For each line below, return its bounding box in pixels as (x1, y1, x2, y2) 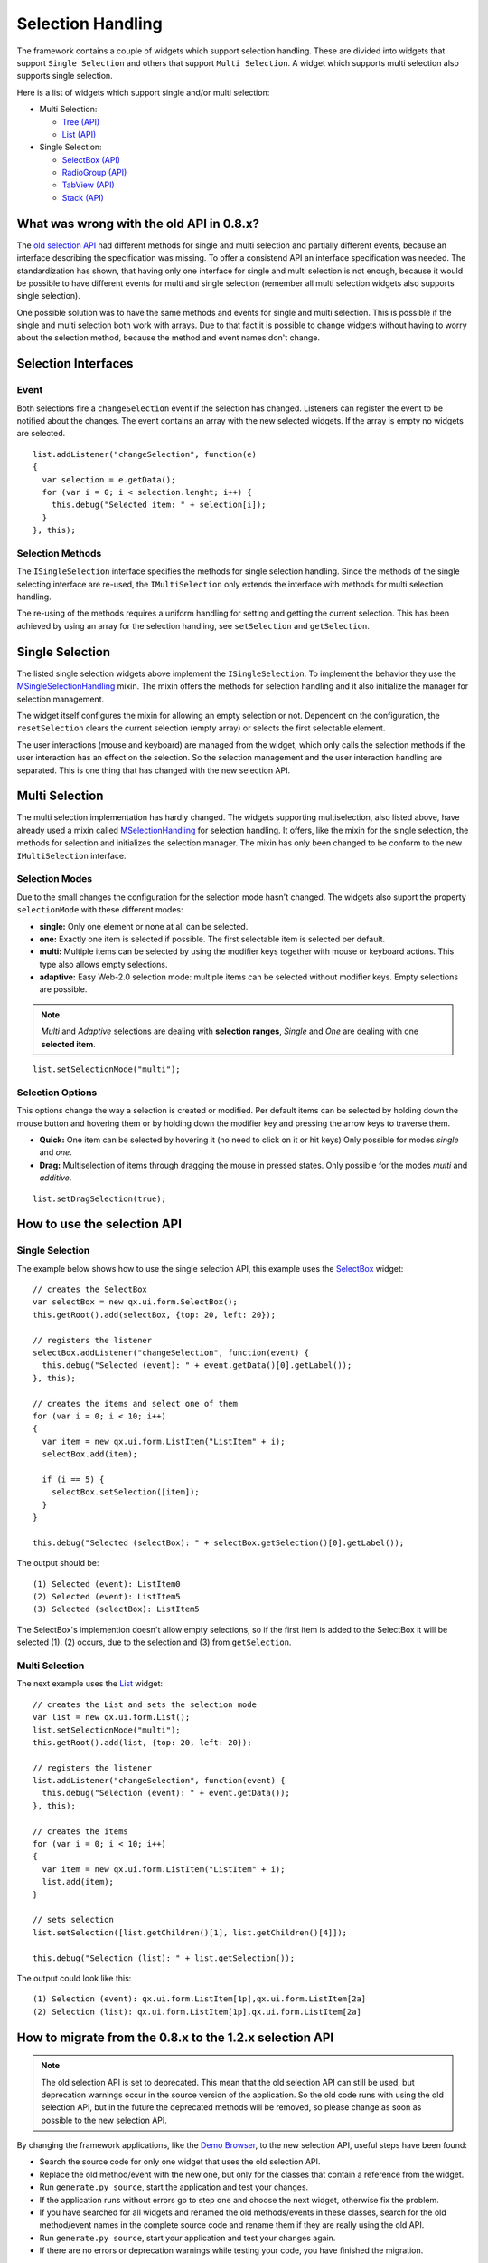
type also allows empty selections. (39, 959, 168, 969)
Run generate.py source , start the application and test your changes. (39, 2182, 309, 2192)
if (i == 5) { (42, 1474, 105, 1485)
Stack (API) (61, 192, 104, 203)
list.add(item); (42, 1876, 115, 1887)
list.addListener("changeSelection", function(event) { (33, 1775, 286, 1786)
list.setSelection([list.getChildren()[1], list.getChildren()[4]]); (33, 1927, 348, 1937)
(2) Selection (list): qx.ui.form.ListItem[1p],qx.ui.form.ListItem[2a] (33, 2006, 361, 2017)
